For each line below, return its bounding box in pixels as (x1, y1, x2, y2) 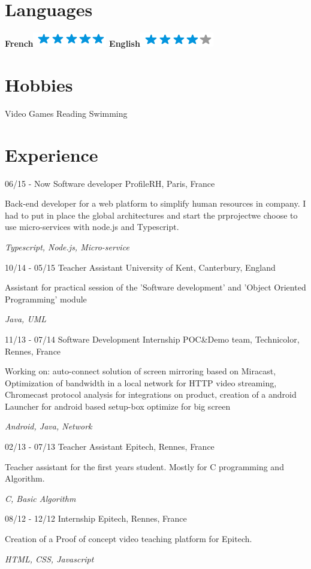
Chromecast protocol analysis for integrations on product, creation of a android (5, 388, 297, 401)
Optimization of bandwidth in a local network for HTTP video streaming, (5, 376, 277, 389)
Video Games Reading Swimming (5, 107, 128, 119)
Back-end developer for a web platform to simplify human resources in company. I (5, 197, 306, 210)
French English (5, 37, 140, 50)
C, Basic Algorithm (5, 492, 76, 504)
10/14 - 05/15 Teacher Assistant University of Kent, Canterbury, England (5, 261, 276, 273)
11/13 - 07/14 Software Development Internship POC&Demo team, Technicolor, (5, 332, 300, 345)
